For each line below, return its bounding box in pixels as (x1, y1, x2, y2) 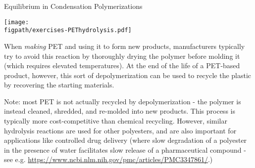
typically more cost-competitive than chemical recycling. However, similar (4, 116, 227, 126)
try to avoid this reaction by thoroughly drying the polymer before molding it (4, 50, 240, 61)
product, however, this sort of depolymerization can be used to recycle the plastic (4, 70, 252, 80)
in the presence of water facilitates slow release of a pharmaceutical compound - (4, 144, 246, 155)
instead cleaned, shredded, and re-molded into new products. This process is (4, 106, 235, 116)
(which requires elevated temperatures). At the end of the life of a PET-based (4, 60, 240, 71)
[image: (4, 18, 29, 26)
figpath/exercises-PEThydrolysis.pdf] (4, 27, 132, 34)
